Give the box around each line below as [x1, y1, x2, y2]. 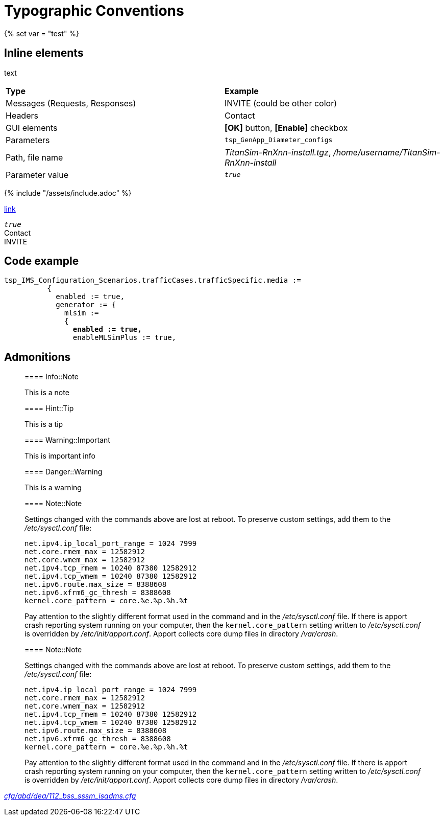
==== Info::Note [24, 372, 79, 381]
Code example [4, 255, 79, 268]
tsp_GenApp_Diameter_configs [225, 136, 333, 144]
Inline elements [4, 47, 84, 60]
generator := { [56, 301, 116, 309]
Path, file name [6, 152, 63, 163]
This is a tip [24, 420, 63, 429]
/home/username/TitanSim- [333, 147, 440, 157]
